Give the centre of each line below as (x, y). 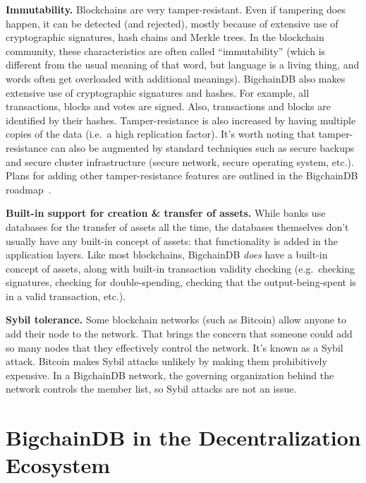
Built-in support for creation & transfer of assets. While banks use (166, 213)
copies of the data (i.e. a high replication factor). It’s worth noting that (160, 134)
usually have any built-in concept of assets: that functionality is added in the (172, 240)
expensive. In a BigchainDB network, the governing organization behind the (170, 375)
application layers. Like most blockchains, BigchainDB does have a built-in (167, 255)
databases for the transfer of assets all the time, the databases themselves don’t (177, 226)
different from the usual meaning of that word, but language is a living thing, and (183, 65)
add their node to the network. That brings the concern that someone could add (179, 334)
